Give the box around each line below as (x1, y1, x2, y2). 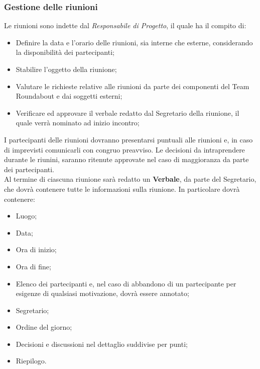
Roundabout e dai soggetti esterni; (16, 91, 122, 101)
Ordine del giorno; (16, 322, 72, 332)
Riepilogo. (16, 355, 47, 366)
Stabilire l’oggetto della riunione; (16, 64, 117, 74)
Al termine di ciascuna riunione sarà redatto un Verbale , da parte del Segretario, (4, 174, 256, 184)
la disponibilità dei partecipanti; (16, 47, 114, 57)
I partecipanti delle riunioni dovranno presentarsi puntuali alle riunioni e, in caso (4, 134, 253, 144)
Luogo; (16, 210, 37, 221)
